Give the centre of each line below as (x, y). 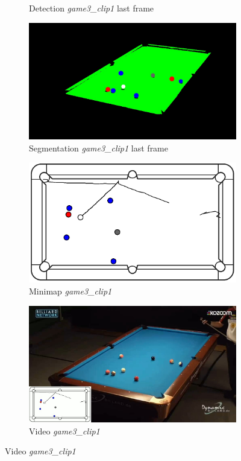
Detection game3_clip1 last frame (92, 8)
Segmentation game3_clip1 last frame (99, 148)
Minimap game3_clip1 (70, 291)
